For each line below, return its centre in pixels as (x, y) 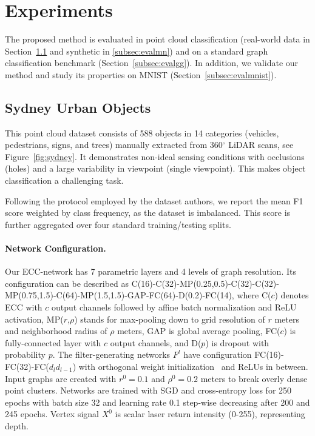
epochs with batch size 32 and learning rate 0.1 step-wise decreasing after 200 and (157, 402)
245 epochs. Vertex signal (52, 414)
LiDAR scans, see (261, 145)
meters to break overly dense (254, 378)
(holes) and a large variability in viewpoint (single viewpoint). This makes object (155, 168)
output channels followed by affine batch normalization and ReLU (174, 307)
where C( (254, 295)
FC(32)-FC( (27, 366)
